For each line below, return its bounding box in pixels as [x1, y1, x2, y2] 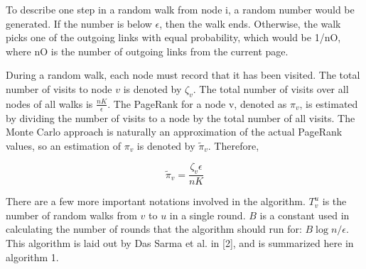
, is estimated [299, 96, 358, 111]
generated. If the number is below [6, 16, 152, 31]
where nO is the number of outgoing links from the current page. [6, 43, 289, 58]
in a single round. [169, 207, 246, 222]
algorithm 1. [6, 249, 59, 264]
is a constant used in [259, 207, 350, 222]
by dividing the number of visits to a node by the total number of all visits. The [6, 110, 355, 125]
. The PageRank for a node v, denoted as [107, 96, 287, 111]
